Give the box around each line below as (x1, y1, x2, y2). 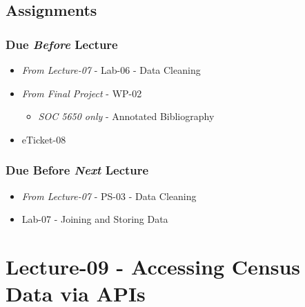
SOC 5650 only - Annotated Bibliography (38, 109, 215, 123)
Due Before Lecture (6, 35, 118, 52)
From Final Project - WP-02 (21, 86, 142, 100)
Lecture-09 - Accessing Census (6, 252, 301, 280)
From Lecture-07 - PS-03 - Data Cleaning (21, 188, 197, 203)
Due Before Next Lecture (6, 161, 149, 179)
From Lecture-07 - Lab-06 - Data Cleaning (21, 63, 201, 77)
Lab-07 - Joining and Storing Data (21, 212, 168, 226)
